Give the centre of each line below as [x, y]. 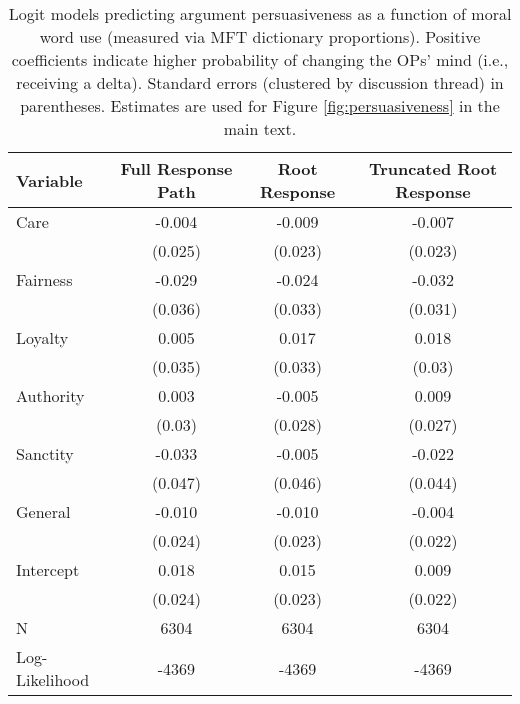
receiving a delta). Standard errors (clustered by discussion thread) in [260, 82]
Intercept [48, 569]
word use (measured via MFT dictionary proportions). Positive [260, 36]
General [43, 511]
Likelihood [53, 679]
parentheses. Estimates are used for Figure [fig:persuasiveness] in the [260, 105]
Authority [50, 395]
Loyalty [42, 337]
